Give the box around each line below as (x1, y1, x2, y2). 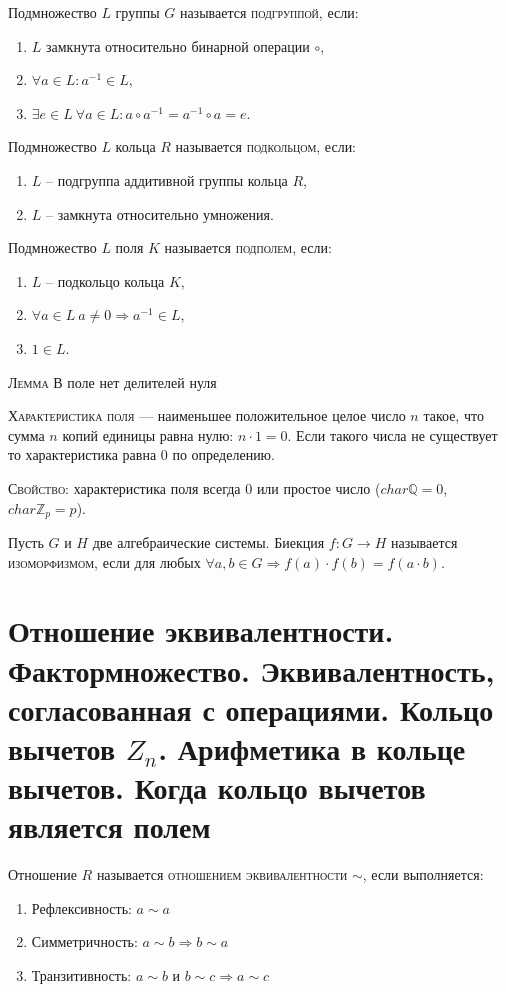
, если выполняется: (362, 864, 484, 885)
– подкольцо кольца (46, 270, 165, 291)
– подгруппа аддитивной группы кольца (46, 169, 288, 190)
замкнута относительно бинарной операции (46, 35, 310, 56)
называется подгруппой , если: (179, 2, 359, 22)
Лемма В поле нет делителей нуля (8, 371, 217, 392)
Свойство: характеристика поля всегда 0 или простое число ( (8, 477, 381, 498)
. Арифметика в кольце (158, 727, 466, 768)
